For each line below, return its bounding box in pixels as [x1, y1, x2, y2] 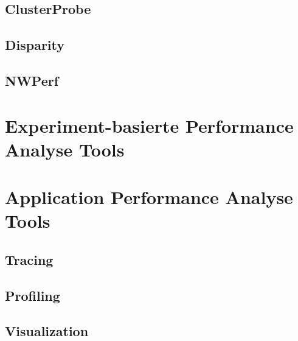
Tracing [5, 250, 54, 269]
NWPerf [5, 71, 59, 90]
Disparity [5, 35, 65, 54]
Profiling [5, 286, 60, 304]
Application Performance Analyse [5, 185, 293, 209]
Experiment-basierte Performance [5, 113, 294, 138]
